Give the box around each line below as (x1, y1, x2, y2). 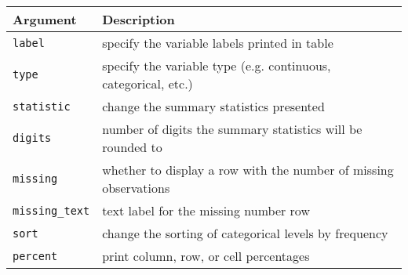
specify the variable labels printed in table (102, 34, 333, 52)
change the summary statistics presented (102, 97, 325, 115)
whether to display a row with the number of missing (102, 161, 394, 179)
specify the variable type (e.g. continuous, (102, 56, 331, 74)
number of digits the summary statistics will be (102, 120, 362, 138)
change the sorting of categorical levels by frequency (102, 224, 388, 242)
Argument (13, 10, 77, 28)
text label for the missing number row (102, 201, 310, 219)
